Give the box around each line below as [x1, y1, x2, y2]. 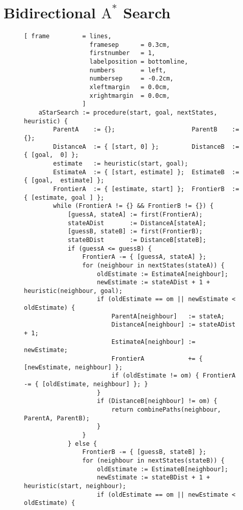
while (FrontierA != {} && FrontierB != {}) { [53, 202, 214, 210]
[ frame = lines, [24, 33, 112, 40]
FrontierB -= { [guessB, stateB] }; [82, 448, 206, 456]
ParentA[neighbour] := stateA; [111, 312, 225, 320]
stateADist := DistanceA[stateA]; [67, 219, 206, 227]
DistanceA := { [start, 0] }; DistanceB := [53, 143, 239, 150]
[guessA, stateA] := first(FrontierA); [67, 210, 203, 218]
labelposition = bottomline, [89, 58, 188, 66]
